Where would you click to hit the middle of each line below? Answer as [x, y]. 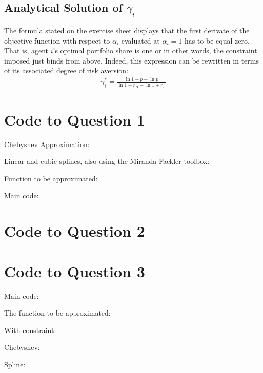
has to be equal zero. [217, 40]
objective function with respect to [57, 40]
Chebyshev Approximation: [47, 144]
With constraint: [30, 330]
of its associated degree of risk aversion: [66, 70]
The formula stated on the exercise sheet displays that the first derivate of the [127, 30]
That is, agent [26, 50]
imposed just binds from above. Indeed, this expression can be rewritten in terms [131, 60]
